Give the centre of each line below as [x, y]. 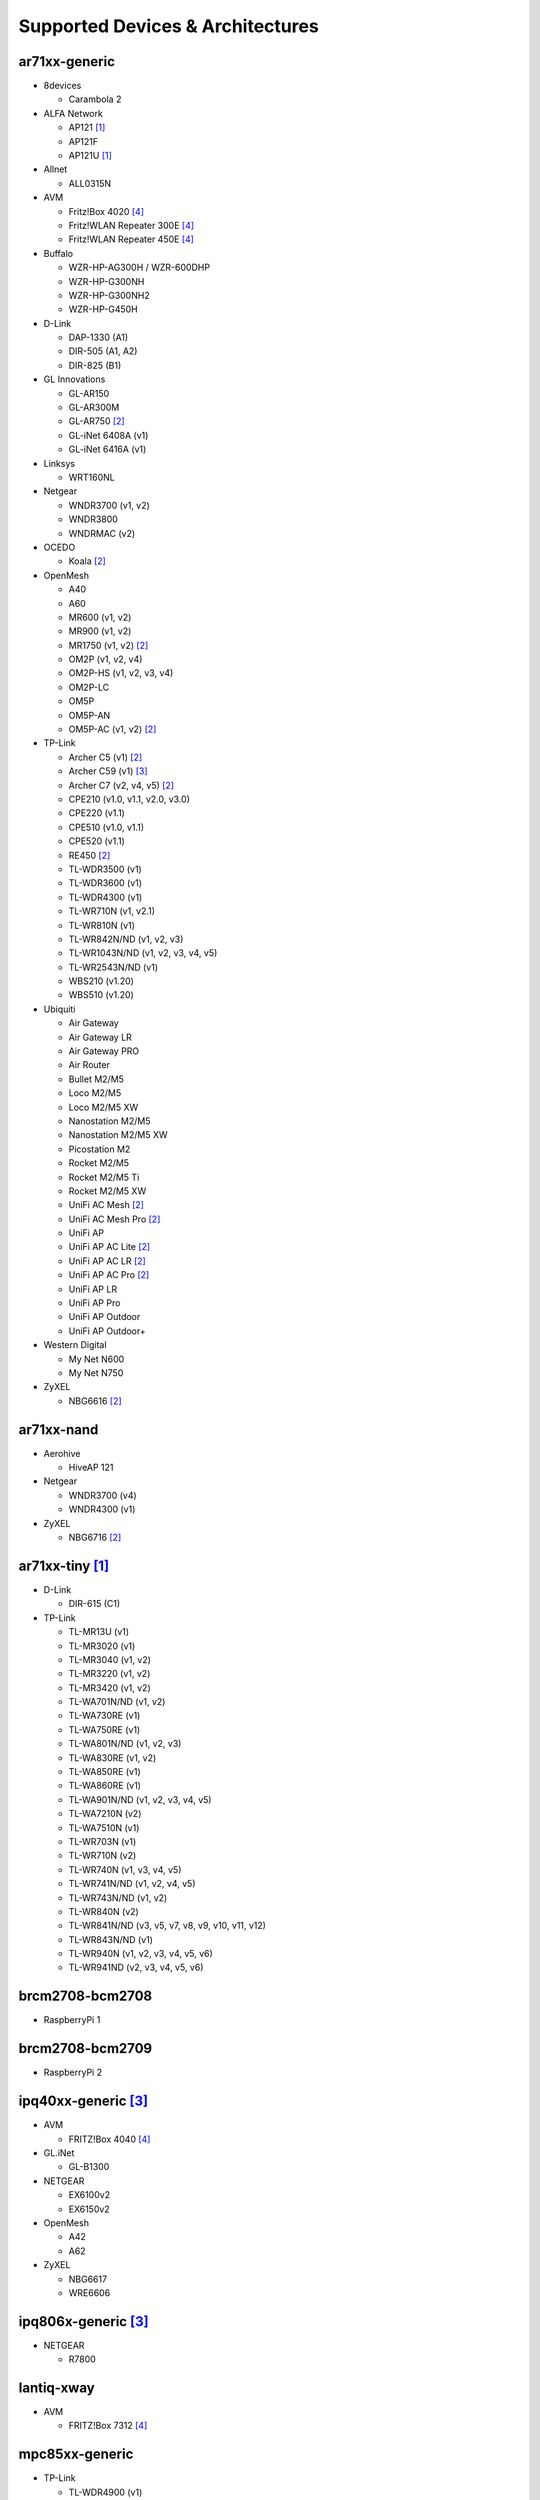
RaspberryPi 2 [73, 2072]
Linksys [59, 463]
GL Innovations [74, 379]
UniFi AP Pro [94, 1303]
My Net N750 [96, 1373]
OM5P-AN [89, 715]
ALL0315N [90, 183]
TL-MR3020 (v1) [102, 1646]
